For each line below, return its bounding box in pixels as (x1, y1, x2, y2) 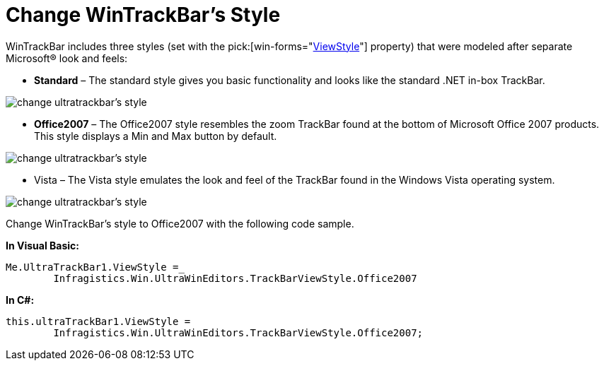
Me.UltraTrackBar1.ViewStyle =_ (6, 261, 185, 273)
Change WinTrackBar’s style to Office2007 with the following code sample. (6, 217, 354, 230)
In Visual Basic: (6, 239, 79, 252)
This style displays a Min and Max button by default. (34, 129, 277, 142)
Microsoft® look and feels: (6, 52, 128, 64)
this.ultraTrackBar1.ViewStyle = (6, 315, 191, 327)
